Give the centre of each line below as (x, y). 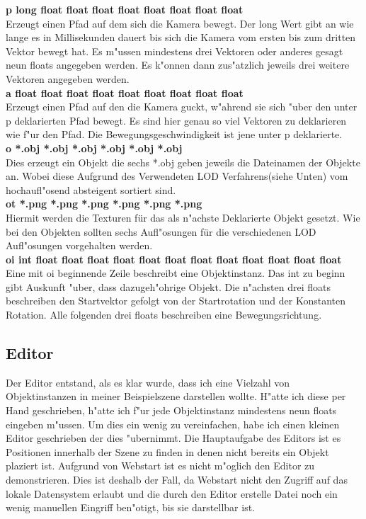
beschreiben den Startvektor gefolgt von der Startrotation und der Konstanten (176, 301)
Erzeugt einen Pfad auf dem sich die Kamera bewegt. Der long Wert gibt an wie (180, 23)
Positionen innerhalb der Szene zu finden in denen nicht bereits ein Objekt (167, 451)
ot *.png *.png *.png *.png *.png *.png (104, 204)
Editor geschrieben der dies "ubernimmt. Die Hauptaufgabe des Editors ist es (173, 438)
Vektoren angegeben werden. (68, 78)
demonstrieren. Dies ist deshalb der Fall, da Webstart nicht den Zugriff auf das (177, 480)
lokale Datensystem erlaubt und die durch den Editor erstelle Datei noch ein (172, 493)
